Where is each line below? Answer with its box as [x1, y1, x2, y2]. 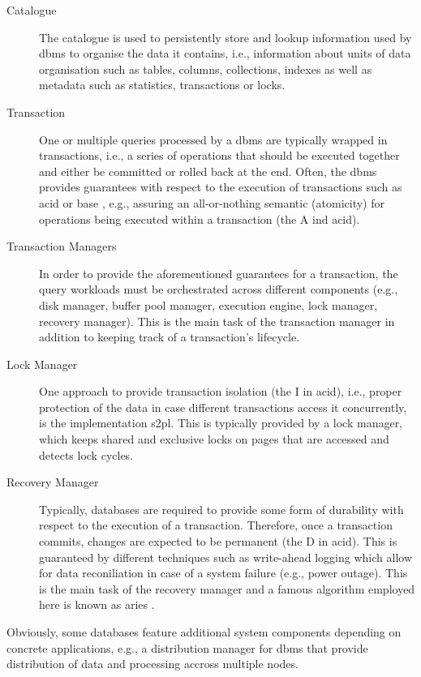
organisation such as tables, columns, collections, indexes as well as [39, 60, 372, 77]
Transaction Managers [6, 238, 117, 255]
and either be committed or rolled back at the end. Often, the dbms [39, 162, 377, 179]
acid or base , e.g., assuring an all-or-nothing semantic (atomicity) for [39, 194, 384, 211]
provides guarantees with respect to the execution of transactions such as [39, 178, 402, 195]
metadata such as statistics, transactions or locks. [39, 76, 286, 93]
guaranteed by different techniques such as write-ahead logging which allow [39, 548, 412, 565]
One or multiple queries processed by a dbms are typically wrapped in [39, 131, 388, 148]
